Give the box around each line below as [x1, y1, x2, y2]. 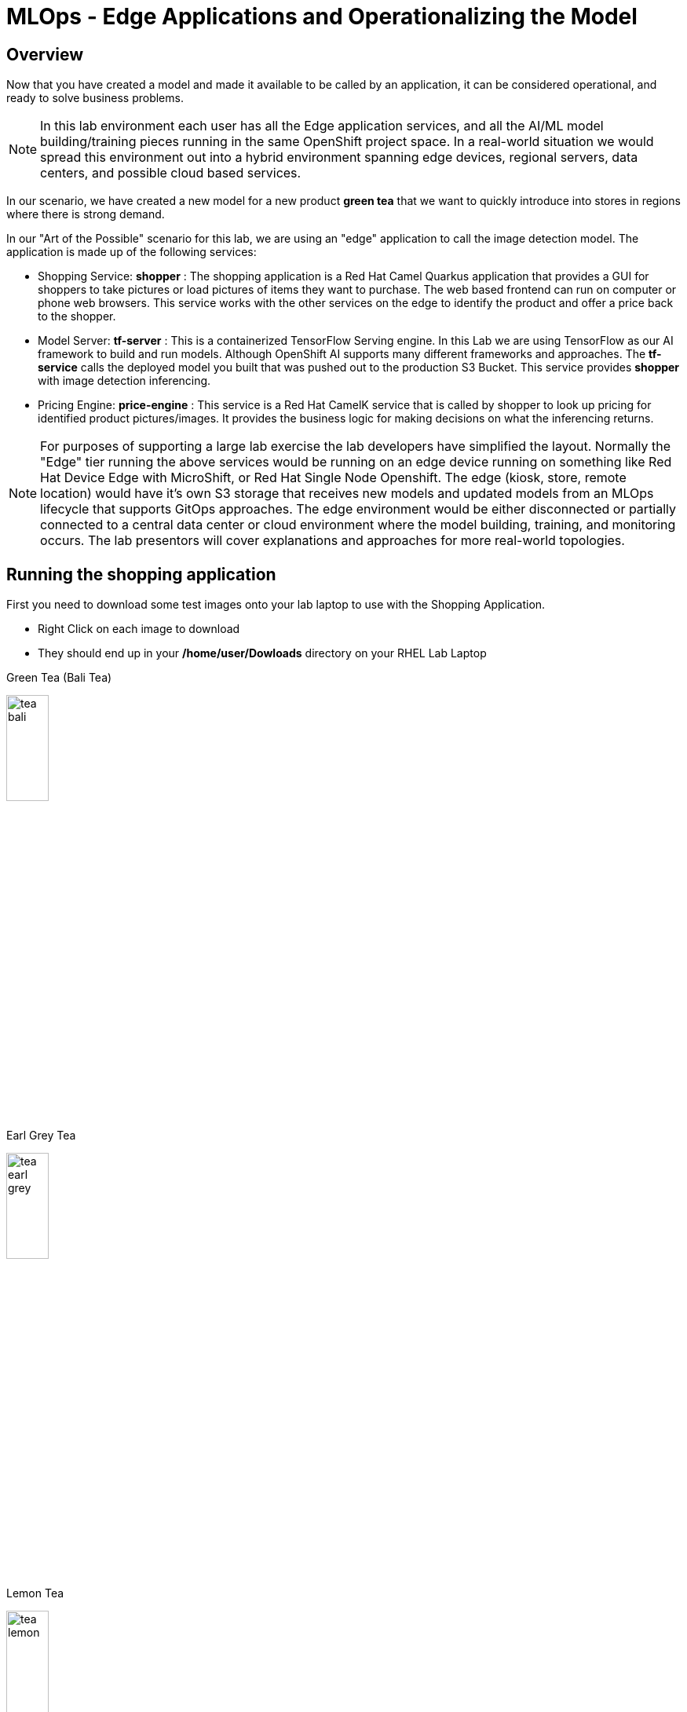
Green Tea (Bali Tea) [6, 671, 112, 685]
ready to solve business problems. [6, 91, 184, 105]
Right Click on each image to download [38, 622, 240, 636]
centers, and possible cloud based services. [40, 165, 301, 181]
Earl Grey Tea [6, 1129, 76, 1143]
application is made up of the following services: [6, 245, 257, 259]
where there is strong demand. [6, 207, 165, 221]
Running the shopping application [6, 564, 276, 584]
